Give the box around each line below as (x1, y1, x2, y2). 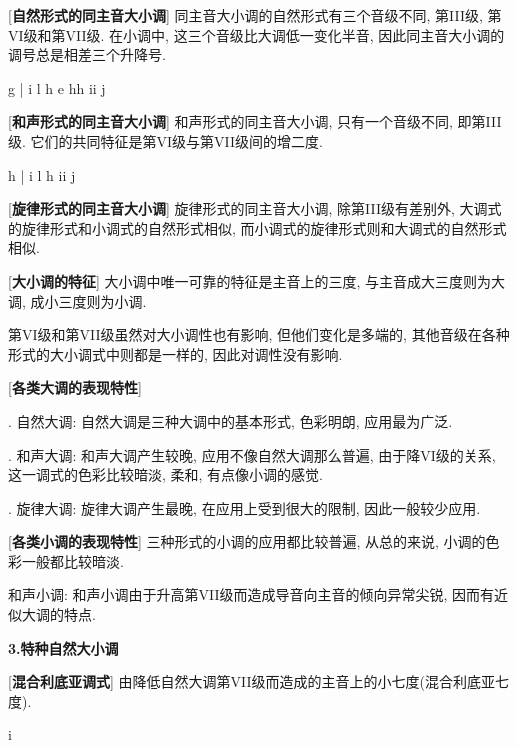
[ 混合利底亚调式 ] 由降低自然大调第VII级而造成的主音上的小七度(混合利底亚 (8, 671, 495, 692)
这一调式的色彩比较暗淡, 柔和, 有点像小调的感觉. (8, 464, 323, 485)
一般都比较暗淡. (21, 550, 124, 571)
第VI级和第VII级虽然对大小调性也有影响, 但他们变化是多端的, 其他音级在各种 (8, 324, 510, 345)
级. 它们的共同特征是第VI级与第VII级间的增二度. (8, 130, 323, 151)
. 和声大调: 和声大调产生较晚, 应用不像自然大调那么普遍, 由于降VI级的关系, (8, 444, 496, 465)
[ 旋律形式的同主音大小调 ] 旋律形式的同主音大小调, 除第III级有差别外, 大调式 (8, 198, 502, 219)
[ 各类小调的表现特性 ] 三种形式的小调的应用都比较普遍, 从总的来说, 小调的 (8, 531, 486, 552)
